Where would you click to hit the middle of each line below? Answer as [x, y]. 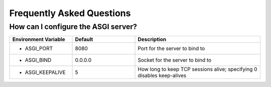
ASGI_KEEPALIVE [45, 72]
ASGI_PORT [39, 49]
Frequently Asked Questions [70, 13]
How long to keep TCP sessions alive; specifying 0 [197, 69]
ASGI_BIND [38, 60]
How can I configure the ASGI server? [73, 27]
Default [84, 39]
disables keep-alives [162, 75]
